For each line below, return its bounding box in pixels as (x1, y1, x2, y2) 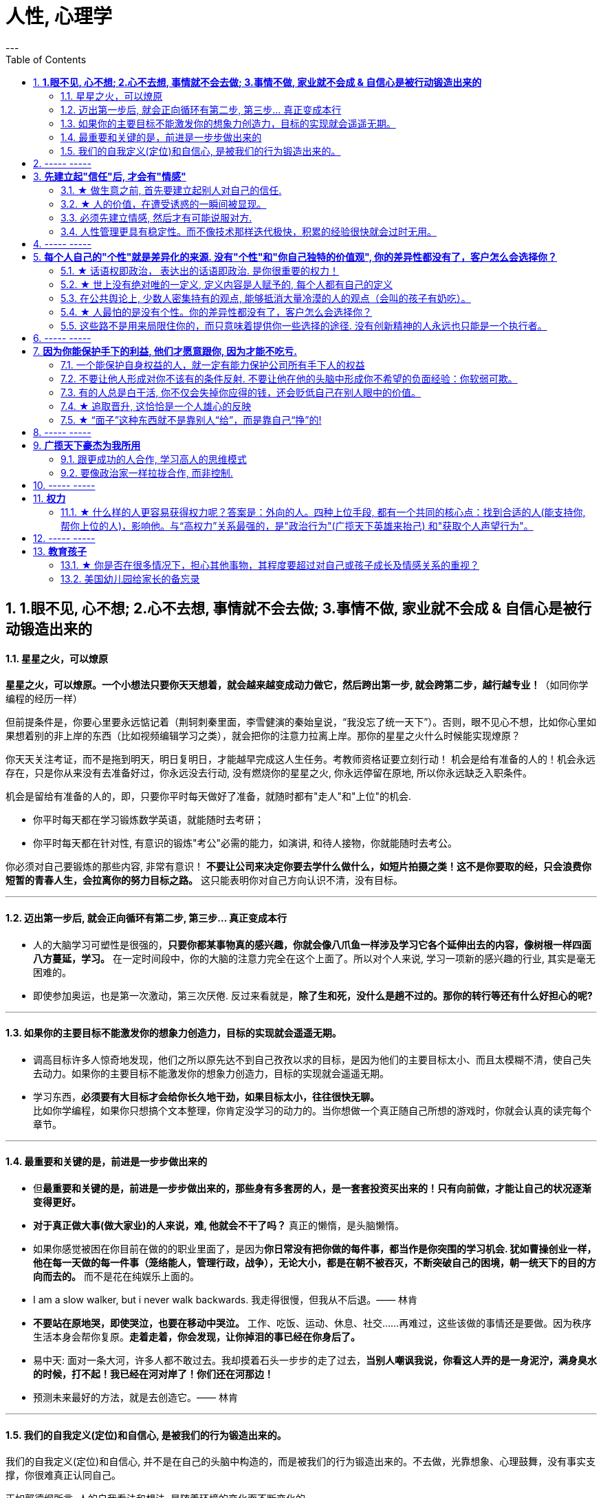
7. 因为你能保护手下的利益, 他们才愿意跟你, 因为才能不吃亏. (33, 345, 297, 357)
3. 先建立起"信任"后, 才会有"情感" (33, 170, 186, 182)
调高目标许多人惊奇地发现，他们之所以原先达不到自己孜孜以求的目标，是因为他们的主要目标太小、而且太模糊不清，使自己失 (33, 1053, 591, 1065)
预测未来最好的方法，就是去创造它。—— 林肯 (33, 1391, 238, 1404)
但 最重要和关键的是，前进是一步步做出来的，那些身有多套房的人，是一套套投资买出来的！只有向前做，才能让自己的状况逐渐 (33, 1182, 591, 1195)
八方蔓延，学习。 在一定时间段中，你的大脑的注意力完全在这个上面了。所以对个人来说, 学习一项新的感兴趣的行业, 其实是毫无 (33, 952, 595, 964)
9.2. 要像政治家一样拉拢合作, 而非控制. (61, 466, 233, 479)
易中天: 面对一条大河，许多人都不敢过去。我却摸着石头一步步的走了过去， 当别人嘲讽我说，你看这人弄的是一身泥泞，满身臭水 (33, 1354, 597, 1367)
